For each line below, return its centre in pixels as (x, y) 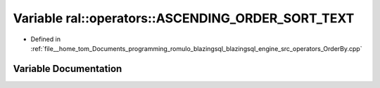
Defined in (46, 39)
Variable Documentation (68, 69)
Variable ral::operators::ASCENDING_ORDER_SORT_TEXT (184, 18)
